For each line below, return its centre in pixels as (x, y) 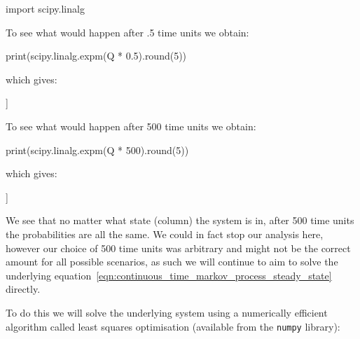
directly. (23, 289)
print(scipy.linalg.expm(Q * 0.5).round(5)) (96, 56)
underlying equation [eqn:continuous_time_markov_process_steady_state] (169, 275)
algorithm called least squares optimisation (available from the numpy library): (173, 326)
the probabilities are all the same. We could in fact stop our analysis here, (165, 234)
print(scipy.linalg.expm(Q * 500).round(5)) (97, 150)
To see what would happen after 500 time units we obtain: (131, 126)
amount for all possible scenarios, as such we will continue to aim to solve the (172, 262)
